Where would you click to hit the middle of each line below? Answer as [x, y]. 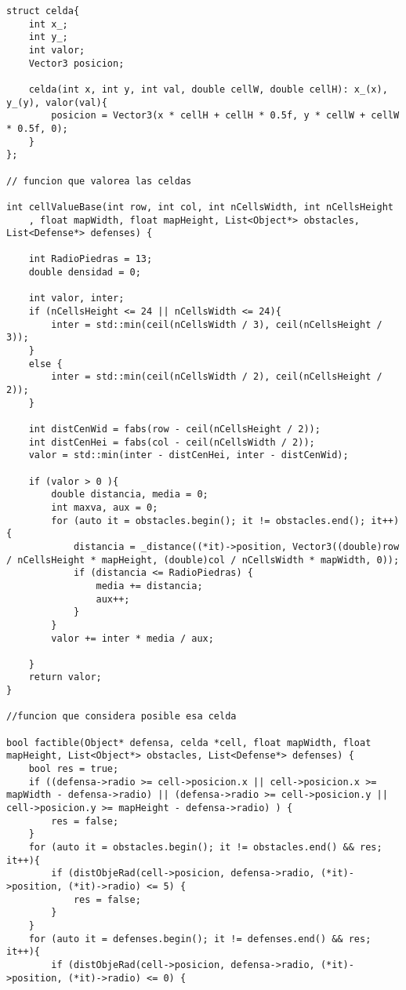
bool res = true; [74, 769]
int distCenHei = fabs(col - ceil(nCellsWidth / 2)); [172, 442]
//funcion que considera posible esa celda [121, 717]
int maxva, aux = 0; [105, 507]
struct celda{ [43, 11]
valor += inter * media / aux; [132, 638]
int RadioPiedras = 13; [91, 259]
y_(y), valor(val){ [57, 102]
